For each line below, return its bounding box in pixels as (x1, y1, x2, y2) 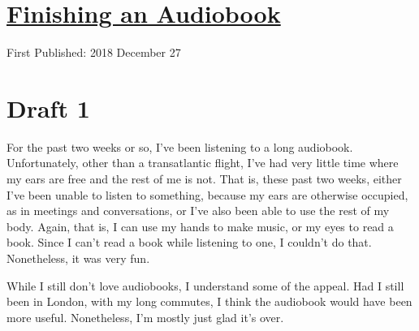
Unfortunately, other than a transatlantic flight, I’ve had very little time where (6, 154, 399, 171)
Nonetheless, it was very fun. (6, 250, 150, 266)
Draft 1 (6, 91, 90, 124)
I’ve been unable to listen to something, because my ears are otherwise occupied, (6, 186, 408, 203)
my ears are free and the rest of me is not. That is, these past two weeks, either (6, 170, 402, 187)
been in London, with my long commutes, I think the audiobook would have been (6, 293, 413, 310)
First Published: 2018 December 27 (6, 44, 181, 61)
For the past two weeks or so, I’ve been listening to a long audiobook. (6, 138, 353, 155)
